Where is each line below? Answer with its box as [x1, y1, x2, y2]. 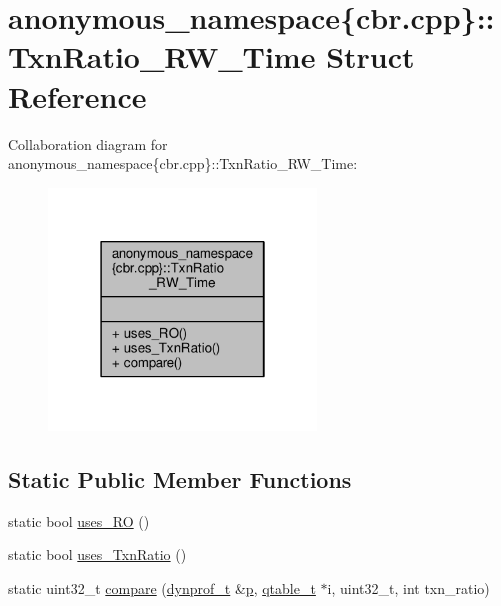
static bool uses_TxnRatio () [8, 544, 187, 565]
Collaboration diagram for [8, 133, 168, 154]
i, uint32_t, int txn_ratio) [327, 577, 490, 598]
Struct [326, 36, 415, 77]
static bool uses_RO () [8, 510, 150, 531]
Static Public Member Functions [8, 463, 352, 494]
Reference [8, 75, 147, 116]
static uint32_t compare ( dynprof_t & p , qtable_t [8, 577, 316, 598]
